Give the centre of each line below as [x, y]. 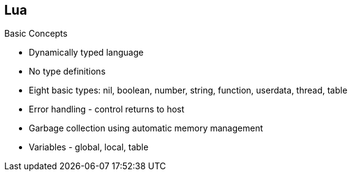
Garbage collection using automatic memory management [146, 128]
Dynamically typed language [86, 53]
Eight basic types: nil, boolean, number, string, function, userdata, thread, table [188, 90]
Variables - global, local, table [89, 147]
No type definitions [67, 71]
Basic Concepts [36, 34]
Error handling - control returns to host [107, 109]
